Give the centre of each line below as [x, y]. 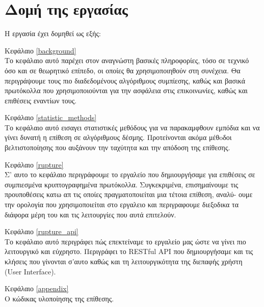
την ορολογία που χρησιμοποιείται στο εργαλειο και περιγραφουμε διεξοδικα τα [122, 204]
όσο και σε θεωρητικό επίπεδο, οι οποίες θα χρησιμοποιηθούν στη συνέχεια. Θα [123, 70]
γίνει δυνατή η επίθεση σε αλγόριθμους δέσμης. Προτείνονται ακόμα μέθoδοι [118, 137]
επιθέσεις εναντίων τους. [41, 100]
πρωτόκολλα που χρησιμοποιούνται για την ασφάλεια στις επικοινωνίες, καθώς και [126, 90]
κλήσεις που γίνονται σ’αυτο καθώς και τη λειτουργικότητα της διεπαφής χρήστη [124, 261]
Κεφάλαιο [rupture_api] [42, 231]
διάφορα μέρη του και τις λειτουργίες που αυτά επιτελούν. [90, 214]
